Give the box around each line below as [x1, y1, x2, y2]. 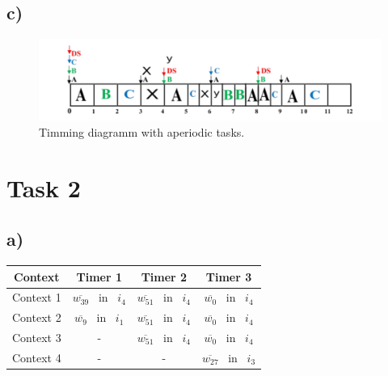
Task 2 [6, 171, 81, 204]
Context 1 [12, 289, 61, 306]
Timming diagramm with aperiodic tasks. [39, 123, 245, 140]
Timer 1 [76, 268, 122, 285]
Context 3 [12, 329, 61, 346]
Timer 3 [205, 268, 252, 285]
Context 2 [12, 309, 61, 326]
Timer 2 [141, 268, 188, 285]
